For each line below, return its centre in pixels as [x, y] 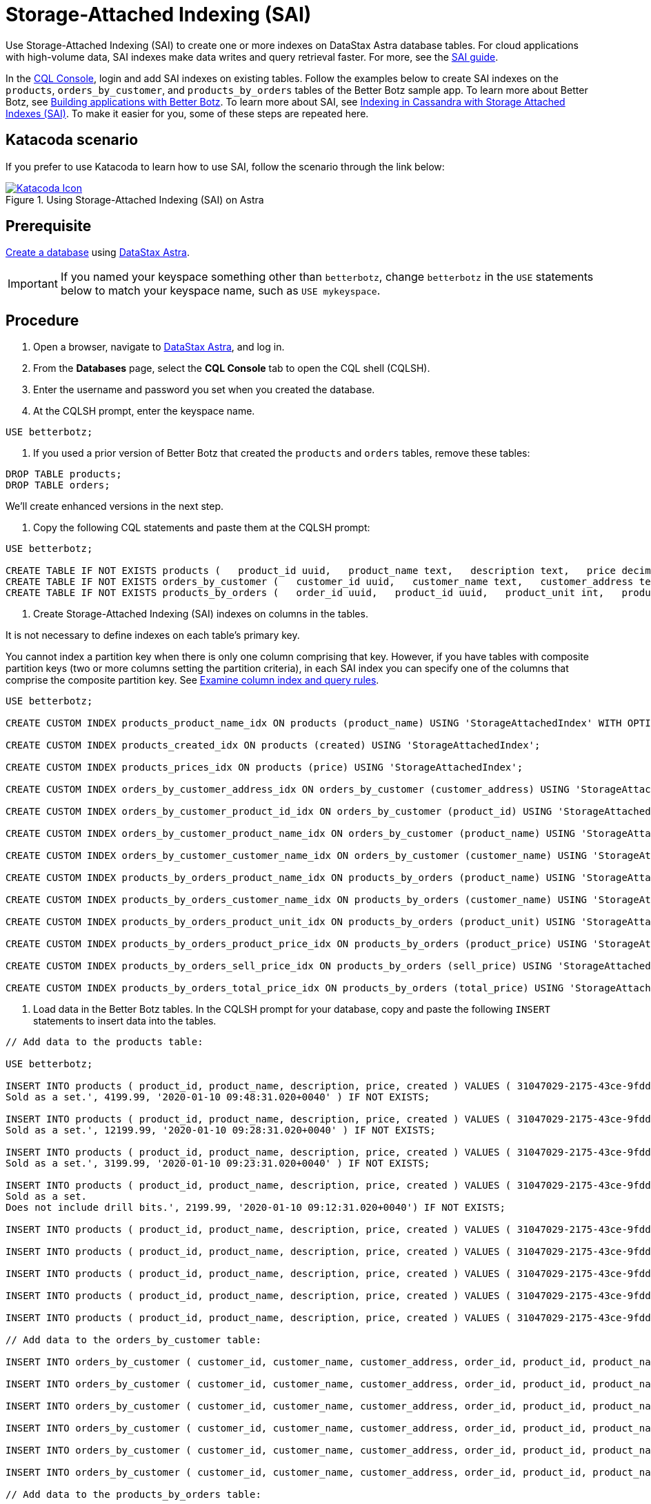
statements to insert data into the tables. [125, 1021]
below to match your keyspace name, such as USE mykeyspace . [220, 291]
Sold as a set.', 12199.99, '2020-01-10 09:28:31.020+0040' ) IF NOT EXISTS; [221, 1130]
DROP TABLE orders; [58, 485]
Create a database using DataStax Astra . [98, 253]
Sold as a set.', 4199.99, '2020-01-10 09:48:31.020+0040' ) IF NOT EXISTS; [218, 1097]
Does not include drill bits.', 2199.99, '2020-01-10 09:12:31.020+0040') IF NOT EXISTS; [256, 1208]
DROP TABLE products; [64, 474]
